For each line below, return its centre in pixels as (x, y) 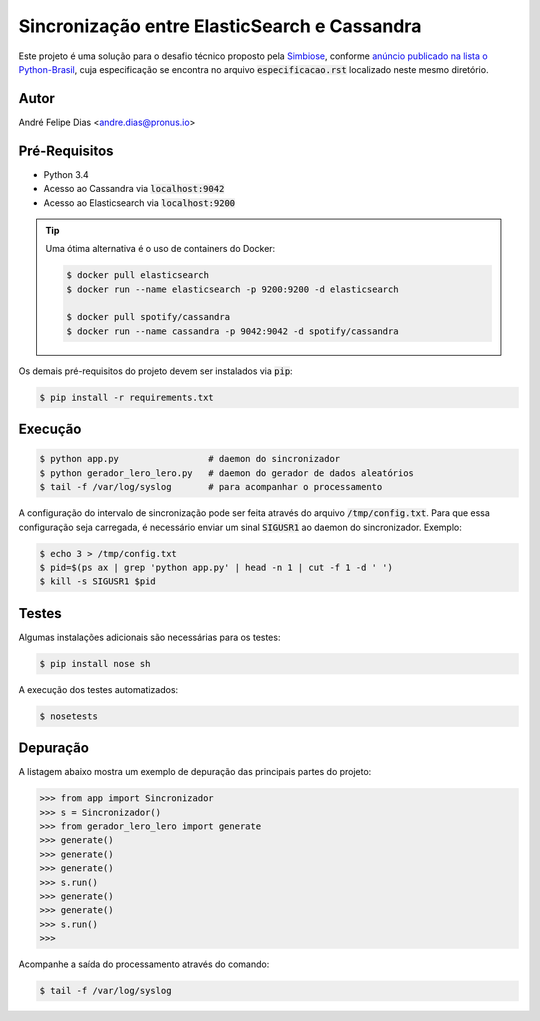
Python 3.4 (66, 174)
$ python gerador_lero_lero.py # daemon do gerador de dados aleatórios (227, 473)
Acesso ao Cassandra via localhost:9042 (134, 189)
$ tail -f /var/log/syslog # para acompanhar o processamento (211, 487)
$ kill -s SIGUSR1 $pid (98, 581)
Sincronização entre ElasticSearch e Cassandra (220, 26)
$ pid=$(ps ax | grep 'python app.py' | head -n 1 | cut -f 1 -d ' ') (216, 567)
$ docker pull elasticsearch (138, 275)
